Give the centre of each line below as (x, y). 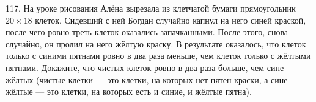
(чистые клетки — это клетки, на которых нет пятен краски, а (152, 79)
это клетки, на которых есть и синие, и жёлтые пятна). (149, 91)
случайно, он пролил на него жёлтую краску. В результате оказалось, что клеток (156, 43)
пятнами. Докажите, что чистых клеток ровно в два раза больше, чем (135, 67)
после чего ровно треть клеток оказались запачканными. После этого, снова (147, 32)
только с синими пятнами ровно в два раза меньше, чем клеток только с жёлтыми (158, 56)
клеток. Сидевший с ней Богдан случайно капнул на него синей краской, (171, 20)
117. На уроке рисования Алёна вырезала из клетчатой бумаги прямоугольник (151, 8)
